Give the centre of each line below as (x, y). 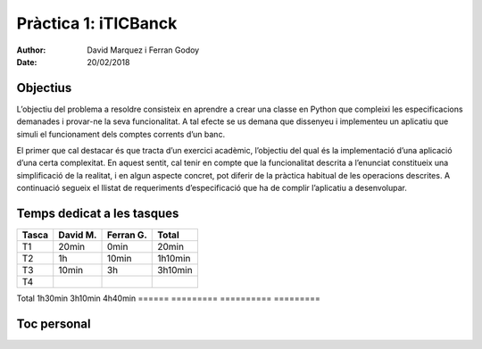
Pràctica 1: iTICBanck (97, 23)
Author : (31, 50)
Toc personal (54, 324)
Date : (27, 62)
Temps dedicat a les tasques (98, 213)
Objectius (44, 88)
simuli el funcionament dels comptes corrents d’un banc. (121, 134)
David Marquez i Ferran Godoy (143, 50)
